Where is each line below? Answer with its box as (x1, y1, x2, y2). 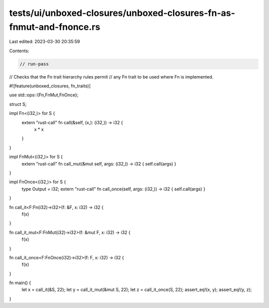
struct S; (9, 101, 27, 107)
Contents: (9, 48, 29, 54)
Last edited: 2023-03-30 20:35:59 (9, 39, 80, 45)
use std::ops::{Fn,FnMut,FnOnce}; (9, 92, 79, 98)
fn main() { (9, 280, 31, 286)
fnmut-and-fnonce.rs (9, 21, 101, 32)
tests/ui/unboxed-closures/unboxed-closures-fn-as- (9, 7, 235, 18)
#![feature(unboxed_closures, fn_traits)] (9, 83, 91, 89)
